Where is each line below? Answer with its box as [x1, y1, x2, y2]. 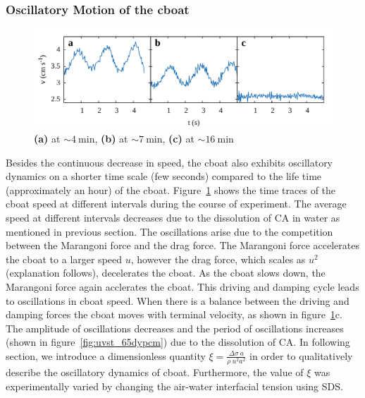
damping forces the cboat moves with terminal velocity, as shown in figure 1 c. [6, 307, 342, 322]
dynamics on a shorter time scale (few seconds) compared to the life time [6, 169, 322, 183]
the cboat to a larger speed [6, 251, 123, 266]
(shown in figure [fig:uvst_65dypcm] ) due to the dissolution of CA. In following [6, 334, 350, 349]
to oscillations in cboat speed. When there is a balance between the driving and [6, 293, 349, 308]
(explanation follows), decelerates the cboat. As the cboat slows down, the [6, 265, 326, 280]
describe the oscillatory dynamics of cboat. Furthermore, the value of [6, 365, 304, 380]
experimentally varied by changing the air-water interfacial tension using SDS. [6, 378, 343, 393]
